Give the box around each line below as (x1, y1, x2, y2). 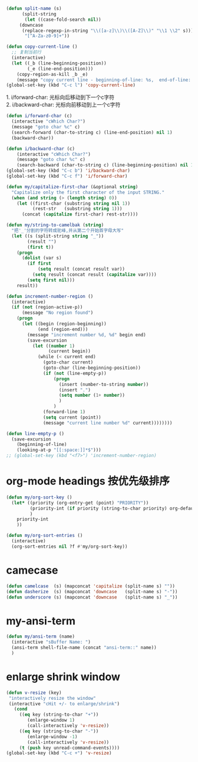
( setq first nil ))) (27, 277, 75, 283)
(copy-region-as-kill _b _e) (16, 71, 88, 77)
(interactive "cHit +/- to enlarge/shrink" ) (8, 700, 120, 707)
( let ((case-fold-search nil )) (24, 17, 101, 22)
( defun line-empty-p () (6, 430, 65, 436)
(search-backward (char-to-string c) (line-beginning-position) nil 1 (16, 162, 194, 168)
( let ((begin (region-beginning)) (21, 321, 107, 327)
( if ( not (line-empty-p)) (43, 370, 107, 376)
